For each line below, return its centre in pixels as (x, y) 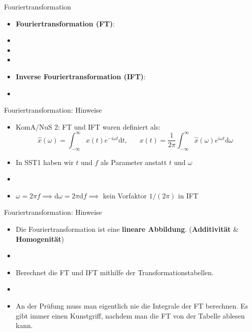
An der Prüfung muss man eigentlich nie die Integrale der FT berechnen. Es (132, 305)
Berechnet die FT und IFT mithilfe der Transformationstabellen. (115, 272)
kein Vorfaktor (125, 195)
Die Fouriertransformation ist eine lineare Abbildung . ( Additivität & (127, 229)
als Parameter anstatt (133, 162)
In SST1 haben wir (45, 162)
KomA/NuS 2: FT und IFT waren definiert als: (88, 126)
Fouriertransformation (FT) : (65, 23)
